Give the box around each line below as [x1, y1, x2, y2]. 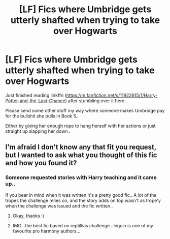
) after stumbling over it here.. [65, 98, 127, 104]
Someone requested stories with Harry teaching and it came [5, 174, 157, 181]
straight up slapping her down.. [5, 128, 71, 134]
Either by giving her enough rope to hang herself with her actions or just [5, 123, 156, 129]
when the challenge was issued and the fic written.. [5, 202, 113, 209]
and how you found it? [5, 159, 77, 167]
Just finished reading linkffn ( [5, 92, 67, 98]
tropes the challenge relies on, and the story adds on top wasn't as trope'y [5, 197, 161, 203]
